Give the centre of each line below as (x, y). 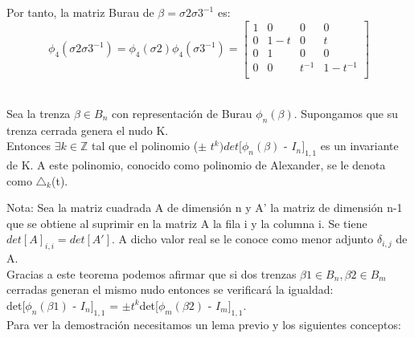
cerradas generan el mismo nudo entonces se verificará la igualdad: (170, 289)
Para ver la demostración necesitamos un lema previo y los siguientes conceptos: (204, 324)
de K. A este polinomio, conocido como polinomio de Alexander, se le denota (196, 165)
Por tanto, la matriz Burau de (80, 12)
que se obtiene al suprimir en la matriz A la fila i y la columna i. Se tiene (187, 223)
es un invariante (359, 146)
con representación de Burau (182, 113)
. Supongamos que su (346, 113)
